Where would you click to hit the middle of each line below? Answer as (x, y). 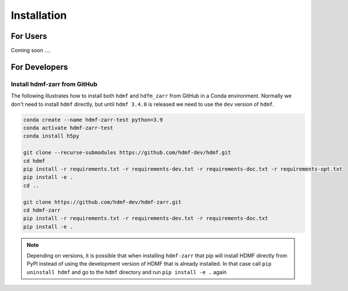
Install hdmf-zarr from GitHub (54, 84)
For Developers (39, 67)
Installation (39, 15)
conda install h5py (51, 136)
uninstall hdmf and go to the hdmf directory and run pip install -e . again (127, 272)
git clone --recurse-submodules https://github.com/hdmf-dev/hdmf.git (127, 153)
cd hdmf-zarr (42, 210)
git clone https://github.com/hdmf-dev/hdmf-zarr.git (102, 202)
